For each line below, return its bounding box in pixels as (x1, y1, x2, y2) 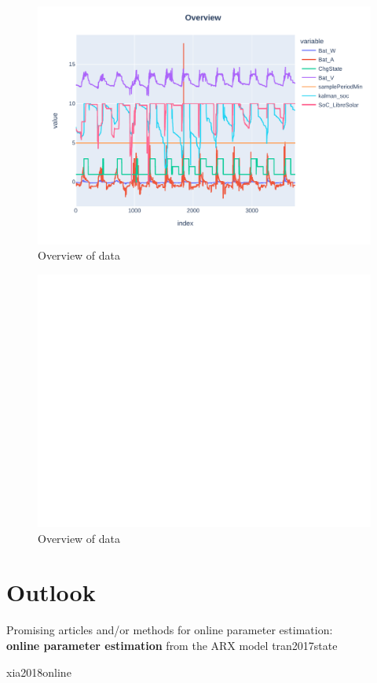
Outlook (6, 576, 96, 608)
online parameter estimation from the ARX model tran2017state (6, 637, 338, 653)
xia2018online (6, 663, 71, 680)
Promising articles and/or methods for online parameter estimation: (6, 622, 333, 638)
